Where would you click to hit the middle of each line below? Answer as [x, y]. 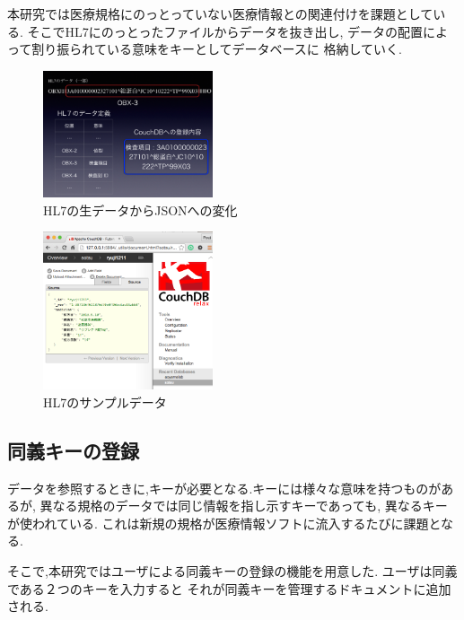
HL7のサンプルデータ [105, 402]
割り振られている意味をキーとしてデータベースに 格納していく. [217, 49]
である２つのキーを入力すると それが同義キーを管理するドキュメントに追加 [229, 588]
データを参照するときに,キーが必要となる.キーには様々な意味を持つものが [224, 488]
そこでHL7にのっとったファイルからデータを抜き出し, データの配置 [225, 31]
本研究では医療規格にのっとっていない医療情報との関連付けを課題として [220, 13]
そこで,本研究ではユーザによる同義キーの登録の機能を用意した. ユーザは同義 [232, 571]
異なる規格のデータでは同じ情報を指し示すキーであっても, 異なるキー [244, 506]
